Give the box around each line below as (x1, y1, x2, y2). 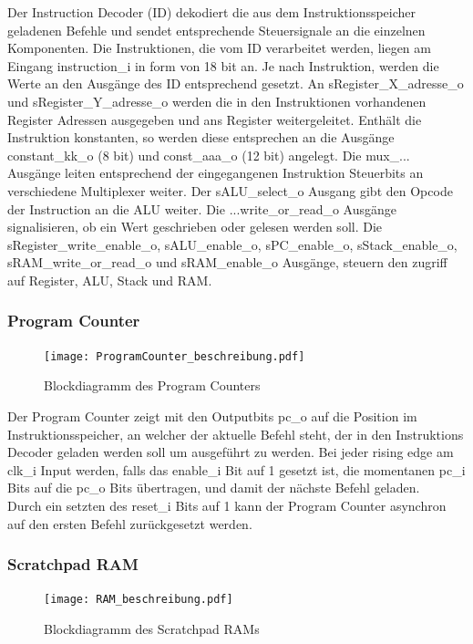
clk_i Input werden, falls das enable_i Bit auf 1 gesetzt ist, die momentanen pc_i (7, 460, 466, 479)
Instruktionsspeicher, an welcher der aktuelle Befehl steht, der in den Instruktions (7, 424, 464, 443)
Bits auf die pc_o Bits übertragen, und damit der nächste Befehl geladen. (7, 478, 420, 497)
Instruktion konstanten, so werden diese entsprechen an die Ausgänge (7, 128, 395, 147)
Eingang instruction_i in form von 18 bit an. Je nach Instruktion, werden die (7, 56, 439, 75)
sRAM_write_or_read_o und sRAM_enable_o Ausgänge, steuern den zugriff (7, 253, 447, 272)
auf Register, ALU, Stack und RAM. (7, 270, 212, 289)
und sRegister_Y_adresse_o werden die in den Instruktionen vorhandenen (7, 91, 427, 110)
